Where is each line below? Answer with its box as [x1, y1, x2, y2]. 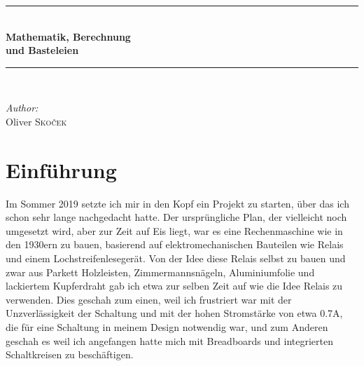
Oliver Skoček [6, 114, 67, 128]
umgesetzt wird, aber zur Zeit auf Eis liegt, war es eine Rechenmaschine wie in [6, 223, 343, 238]
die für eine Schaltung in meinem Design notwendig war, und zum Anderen [6, 320, 328, 334]
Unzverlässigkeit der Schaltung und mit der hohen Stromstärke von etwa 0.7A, [6, 306, 343, 320]
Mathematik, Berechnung [6, 29, 131, 43]
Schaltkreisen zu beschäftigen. [6, 347, 134, 362]
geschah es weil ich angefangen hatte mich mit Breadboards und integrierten [6, 333, 334, 348]
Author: [6, 100, 38, 115]
